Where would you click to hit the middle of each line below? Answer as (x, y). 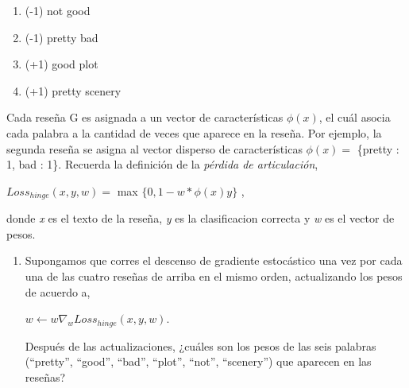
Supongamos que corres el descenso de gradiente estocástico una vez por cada (214, 260)
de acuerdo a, (58, 291)
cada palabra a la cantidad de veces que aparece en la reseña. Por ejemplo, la (194, 132)
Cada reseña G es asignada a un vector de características (145, 117)
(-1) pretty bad (62, 37)
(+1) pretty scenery (73, 90)
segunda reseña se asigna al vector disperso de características (154, 148)
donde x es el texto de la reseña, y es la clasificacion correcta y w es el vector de (201, 218)
